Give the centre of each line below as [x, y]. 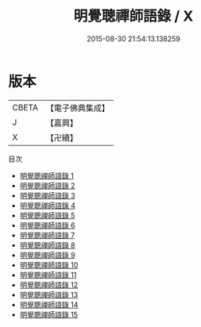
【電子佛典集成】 [77, 108]
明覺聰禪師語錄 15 [48, 314]
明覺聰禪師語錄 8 [47, 245]
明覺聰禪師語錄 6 [47, 225]
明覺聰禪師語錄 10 [49, 265]
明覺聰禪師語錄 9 [47, 255]
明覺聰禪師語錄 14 [49, 304]
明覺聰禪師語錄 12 [48, 285]
